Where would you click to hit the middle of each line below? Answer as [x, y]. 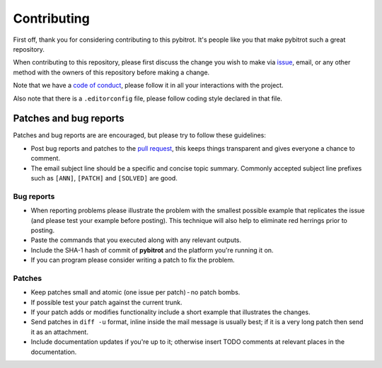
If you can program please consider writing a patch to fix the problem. [133, 260]
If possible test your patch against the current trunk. [107, 302]
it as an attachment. [59, 332]
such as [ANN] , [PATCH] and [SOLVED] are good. [104, 178]
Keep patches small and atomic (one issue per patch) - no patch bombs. [135, 292]
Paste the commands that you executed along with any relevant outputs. [136, 240]
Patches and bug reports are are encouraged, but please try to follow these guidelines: [140, 135]
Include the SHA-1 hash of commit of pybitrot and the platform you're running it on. [152, 250]
